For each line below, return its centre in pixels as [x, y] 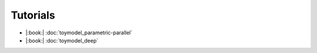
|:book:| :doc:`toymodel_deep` [62, 40]
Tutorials [33, 15]
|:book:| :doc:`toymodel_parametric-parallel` [79, 33]
